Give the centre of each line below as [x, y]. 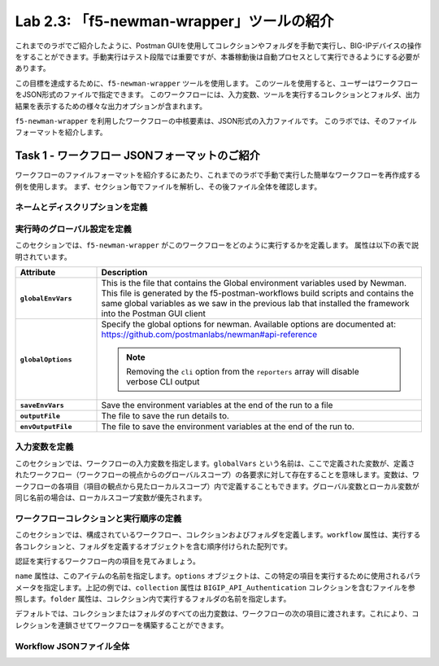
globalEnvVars [46, 298]
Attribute [38, 273]
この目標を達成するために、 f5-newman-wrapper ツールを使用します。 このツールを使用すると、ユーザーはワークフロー [217, 83]
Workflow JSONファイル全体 [72, 646]
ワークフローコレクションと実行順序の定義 [98, 519]
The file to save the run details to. [165, 416]
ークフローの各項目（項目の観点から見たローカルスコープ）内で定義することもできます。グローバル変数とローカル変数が [217, 486]
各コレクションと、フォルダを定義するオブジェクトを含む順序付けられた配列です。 [154, 546]
